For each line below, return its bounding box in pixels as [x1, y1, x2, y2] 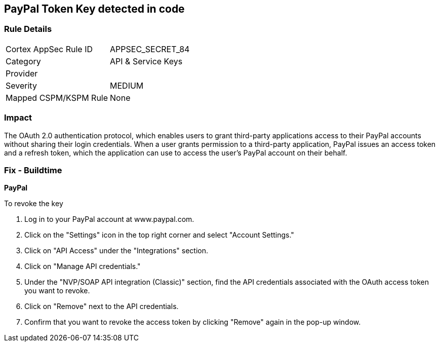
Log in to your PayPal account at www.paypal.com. [24, 215, 194, 224]
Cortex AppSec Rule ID [6, 44, 93, 54]
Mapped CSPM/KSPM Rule [6, 92, 108, 103]
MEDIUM [110, 80, 144, 91]
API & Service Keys [110, 56, 183, 66]
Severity [6, 80, 37, 91]
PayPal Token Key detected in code [4, 3, 185, 15]
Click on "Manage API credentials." [24, 262, 141, 271]
